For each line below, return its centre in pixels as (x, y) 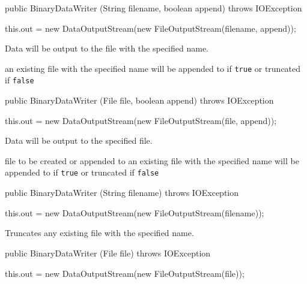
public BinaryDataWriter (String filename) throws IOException (122, 193)
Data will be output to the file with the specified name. (107, 48)
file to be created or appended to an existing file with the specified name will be (152, 160)
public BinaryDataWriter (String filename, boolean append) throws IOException (153, 8)
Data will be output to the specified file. (79, 141)
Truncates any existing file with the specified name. (99, 233)
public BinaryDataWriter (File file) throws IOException (108, 253)
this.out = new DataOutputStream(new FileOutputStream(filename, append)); (150, 28)
